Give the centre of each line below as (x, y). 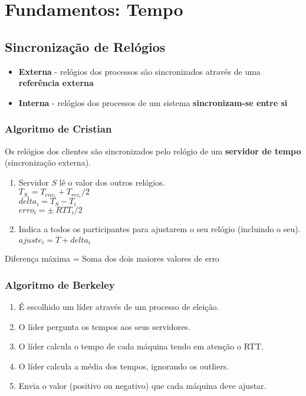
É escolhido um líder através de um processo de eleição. (119, 306)
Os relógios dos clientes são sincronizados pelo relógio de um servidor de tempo (153, 151)
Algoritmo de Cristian (58, 129)
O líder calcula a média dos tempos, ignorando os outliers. (124, 366)
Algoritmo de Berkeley (60, 284)
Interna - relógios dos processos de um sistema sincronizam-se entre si (153, 102)
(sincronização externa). (48, 162)
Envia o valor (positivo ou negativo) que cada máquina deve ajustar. (142, 386)
